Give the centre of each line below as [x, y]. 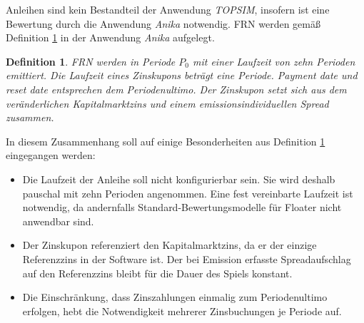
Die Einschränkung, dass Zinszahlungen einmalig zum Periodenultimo [175, 297]
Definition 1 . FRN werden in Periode [91, 61]
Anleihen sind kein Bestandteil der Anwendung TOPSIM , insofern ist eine [168, 9]
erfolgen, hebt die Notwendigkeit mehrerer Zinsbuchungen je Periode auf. [182, 311]
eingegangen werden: [51, 155]
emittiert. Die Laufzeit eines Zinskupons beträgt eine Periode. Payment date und [182, 75]
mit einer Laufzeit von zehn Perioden [274, 61]
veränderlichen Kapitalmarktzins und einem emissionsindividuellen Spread [167, 103]
